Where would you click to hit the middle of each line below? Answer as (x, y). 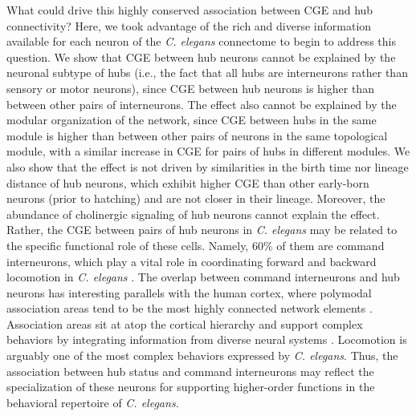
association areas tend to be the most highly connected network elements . (190, 308)
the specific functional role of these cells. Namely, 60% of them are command (196, 245)
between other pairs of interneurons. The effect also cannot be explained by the (202, 104)
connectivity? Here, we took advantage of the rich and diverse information (189, 25)
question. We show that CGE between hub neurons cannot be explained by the (201, 57)
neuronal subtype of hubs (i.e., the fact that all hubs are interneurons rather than (207, 73)
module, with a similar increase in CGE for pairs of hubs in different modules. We (208, 151)
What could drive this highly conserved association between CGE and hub (190, 10)
